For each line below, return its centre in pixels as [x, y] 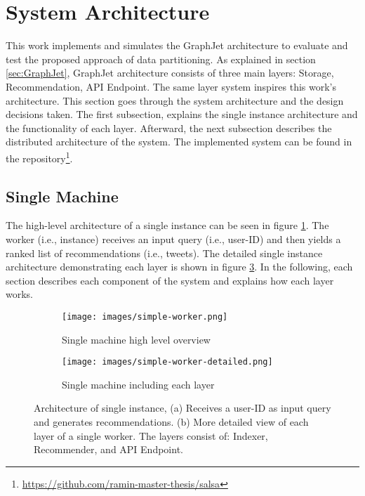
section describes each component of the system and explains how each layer [170, 280]
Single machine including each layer [138, 384]
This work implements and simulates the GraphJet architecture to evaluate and [177, 45]
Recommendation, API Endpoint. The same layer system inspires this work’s [171, 86]
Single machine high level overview [136, 339]
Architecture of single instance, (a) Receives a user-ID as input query [182, 408]
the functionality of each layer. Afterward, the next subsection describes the [169, 128]
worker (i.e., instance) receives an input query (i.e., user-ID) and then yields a [173, 239]
